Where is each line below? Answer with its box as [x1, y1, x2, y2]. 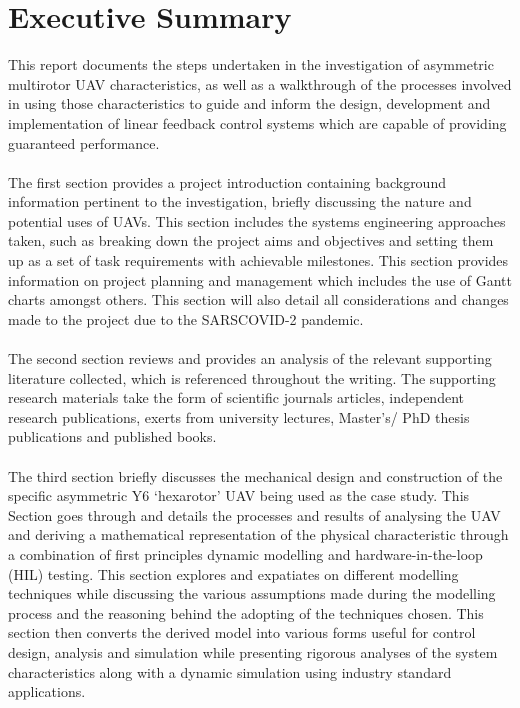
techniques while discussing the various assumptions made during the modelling [8, 583, 496, 604]
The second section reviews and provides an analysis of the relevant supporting [8, 348, 492, 369]
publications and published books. [8, 426, 217, 447]
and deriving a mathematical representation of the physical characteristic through [8, 524, 509, 545]
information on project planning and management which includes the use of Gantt [8, 269, 512, 290]
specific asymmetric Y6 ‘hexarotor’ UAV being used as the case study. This [8, 485, 470, 506]
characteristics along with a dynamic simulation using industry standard [8, 661, 452, 682]
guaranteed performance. [8, 132, 160, 153]
